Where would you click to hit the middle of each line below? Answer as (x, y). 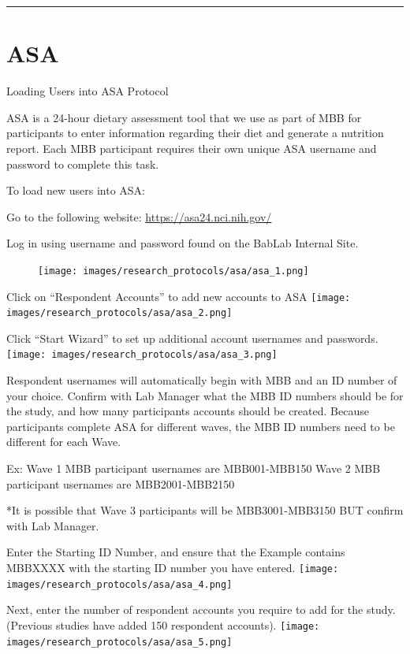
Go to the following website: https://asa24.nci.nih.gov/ (139, 216)
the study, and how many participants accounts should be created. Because (188, 411)
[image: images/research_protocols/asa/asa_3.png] (142, 355)
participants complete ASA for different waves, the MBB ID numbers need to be (201, 426)
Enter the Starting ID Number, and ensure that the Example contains (176, 552)
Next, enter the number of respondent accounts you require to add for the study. (201, 609)
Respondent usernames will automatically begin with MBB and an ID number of (202, 380)
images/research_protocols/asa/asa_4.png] (119, 584)
